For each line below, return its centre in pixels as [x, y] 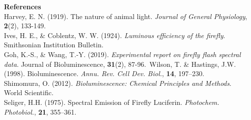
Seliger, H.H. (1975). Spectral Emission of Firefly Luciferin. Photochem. [112, 102]
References [23, 6]
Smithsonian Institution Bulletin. [54, 45]
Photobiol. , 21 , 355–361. [40, 111]
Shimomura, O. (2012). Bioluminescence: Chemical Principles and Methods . [118, 83]
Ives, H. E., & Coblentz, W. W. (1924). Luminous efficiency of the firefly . [115, 35]
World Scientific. [29, 92]
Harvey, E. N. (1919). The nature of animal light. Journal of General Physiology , [126, 16]
